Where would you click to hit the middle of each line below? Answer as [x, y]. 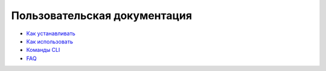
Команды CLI [43, 50]
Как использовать [50, 41]
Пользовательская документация [102, 16]
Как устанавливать [51, 33]
